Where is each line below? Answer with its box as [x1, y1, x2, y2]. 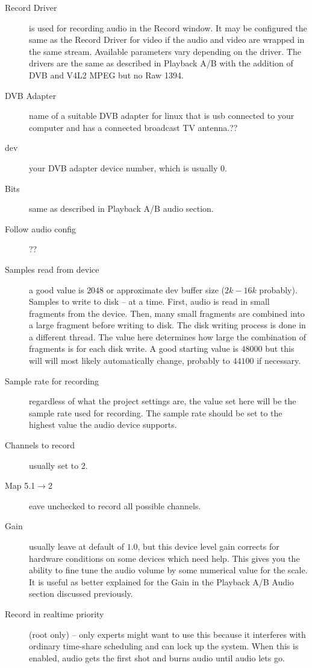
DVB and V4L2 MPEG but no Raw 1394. [29, 68, 184, 81]
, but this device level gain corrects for [137, 540, 279, 552]
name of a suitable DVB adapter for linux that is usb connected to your [29, 109, 295, 122]
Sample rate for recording [5, 374, 99, 387]
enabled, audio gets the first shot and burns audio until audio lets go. [29, 651, 285, 664]
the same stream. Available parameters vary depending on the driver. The [29, 45, 301, 57]
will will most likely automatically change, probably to [29, 354, 230, 367]
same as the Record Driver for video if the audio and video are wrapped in [29, 33, 305, 46]
